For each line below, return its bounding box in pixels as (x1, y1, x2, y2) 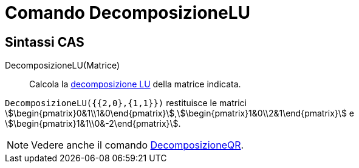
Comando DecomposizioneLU (5, 2, 251, 23)
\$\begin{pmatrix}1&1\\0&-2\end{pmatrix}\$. (5, 118, 181, 129)
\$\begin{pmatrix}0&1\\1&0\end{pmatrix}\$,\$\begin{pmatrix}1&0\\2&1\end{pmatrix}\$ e (5, 108, 354, 119)
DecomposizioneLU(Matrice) (5, 60, 120, 71)
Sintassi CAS (5, 34, 84, 50)
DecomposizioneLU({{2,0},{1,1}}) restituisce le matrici (5, 98, 247, 109)
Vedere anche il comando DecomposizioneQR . (31, 139, 244, 152)
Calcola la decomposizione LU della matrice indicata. (29, 79, 241, 90)
